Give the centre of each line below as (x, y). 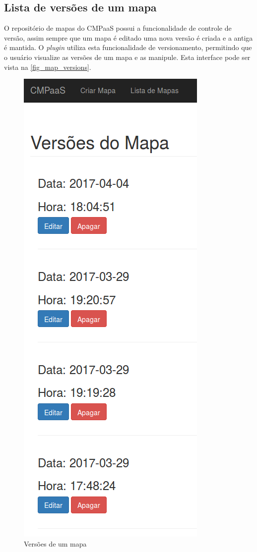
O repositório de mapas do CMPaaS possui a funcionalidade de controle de (118, 28)
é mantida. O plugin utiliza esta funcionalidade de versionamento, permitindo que (128, 47)
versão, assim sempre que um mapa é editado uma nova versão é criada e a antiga (128, 37)
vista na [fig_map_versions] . (48, 67)
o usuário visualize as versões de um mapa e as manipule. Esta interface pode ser (127, 57)
